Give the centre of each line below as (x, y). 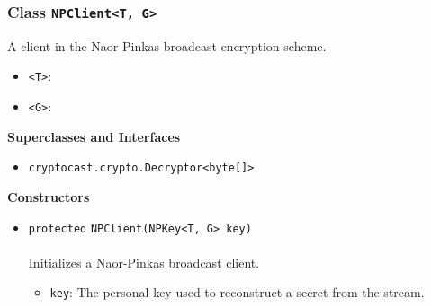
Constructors (49, 196)
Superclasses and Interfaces (94, 136)
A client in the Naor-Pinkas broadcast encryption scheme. (167, 45)
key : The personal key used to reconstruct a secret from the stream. (237, 292)
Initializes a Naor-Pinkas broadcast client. (144, 262)
